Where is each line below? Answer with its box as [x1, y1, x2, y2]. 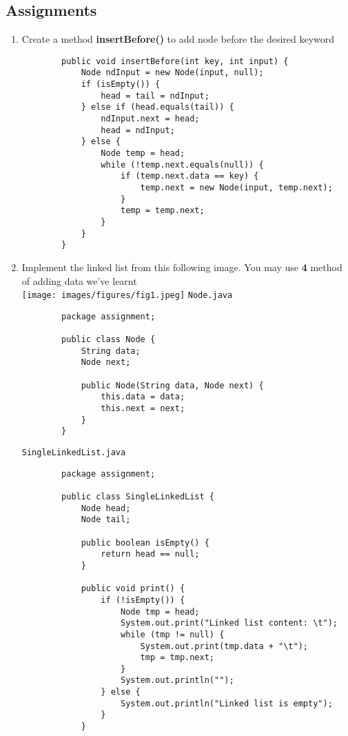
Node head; [81, 503, 131, 513]
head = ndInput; [101, 125, 175, 135]
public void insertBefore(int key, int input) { [61, 56, 289, 66]
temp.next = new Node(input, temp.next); [140, 183, 333, 193]
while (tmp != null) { [120, 629, 225, 639]
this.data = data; [101, 392, 185, 402]
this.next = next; [101, 404, 185, 414]
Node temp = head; [101, 148, 185, 159]
